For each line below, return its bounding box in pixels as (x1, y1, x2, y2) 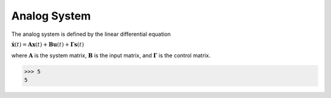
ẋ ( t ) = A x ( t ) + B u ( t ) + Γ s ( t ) (11, 41, 84, 48)
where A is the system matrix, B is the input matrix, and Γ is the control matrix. (11, 52, 211, 59)
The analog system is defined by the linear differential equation (11, 30, 171, 38)
